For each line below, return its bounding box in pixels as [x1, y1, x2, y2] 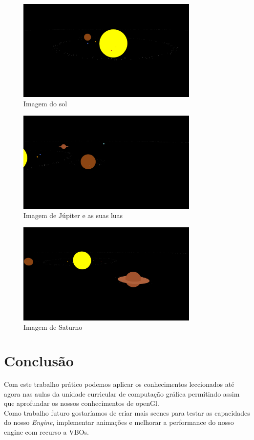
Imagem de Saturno [23, 322, 83, 332]
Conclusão [4, 351, 74, 371]
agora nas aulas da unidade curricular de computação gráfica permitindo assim [4, 388, 240, 399]
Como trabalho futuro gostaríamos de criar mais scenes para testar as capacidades [4, 407, 250, 418]
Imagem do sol [23, 99, 67, 109]
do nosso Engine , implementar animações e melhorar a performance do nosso [4, 417, 234, 427]
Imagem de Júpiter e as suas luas [23, 210, 123, 220]
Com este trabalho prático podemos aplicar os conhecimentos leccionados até [4, 379, 234, 389]
